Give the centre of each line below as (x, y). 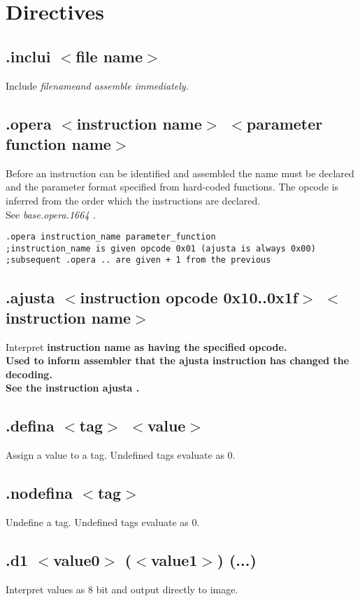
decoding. (29, 374)
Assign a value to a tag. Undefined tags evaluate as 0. (121, 455)
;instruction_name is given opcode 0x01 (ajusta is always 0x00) (161, 248)
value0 (77, 560)
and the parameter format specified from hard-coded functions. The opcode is (172, 187)
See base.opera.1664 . (51, 214)
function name (58, 143)
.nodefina (39, 493)
